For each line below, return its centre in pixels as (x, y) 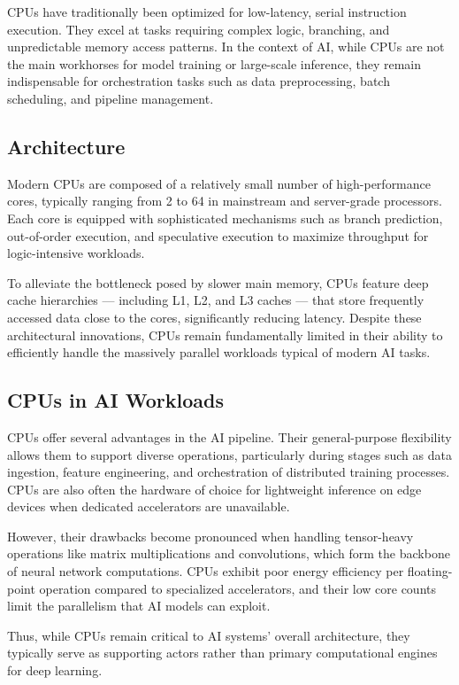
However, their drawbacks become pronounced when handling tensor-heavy (210, 536)
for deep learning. (55, 670)
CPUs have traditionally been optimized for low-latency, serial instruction (207, 12)
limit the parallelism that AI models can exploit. (139, 606)
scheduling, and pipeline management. (111, 98)
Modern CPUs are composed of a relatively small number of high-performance (219, 183)
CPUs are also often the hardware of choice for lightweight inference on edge (214, 489)
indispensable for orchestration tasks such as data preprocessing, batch (199, 81)
